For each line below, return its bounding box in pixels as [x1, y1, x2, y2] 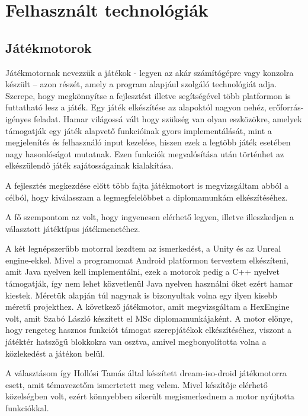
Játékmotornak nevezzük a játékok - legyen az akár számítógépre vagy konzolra [5, 66, 294, 78]
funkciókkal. [5, 402, 49, 414]
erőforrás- [269, 101, 304, 113]
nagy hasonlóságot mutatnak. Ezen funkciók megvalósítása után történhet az [5, 147, 284, 160]
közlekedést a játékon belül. [5, 347, 105, 359]
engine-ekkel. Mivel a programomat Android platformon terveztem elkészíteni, [5, 253, 288, 266]
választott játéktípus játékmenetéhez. [5, 222, 140, 234]
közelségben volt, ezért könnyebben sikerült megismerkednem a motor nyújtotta [5, 390, 295, 402]
